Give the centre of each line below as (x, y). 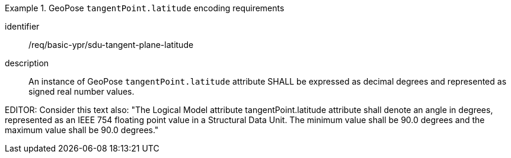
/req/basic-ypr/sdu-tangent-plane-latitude (111, 45)
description (27, 63)
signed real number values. (82, 91)
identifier (22, 26)
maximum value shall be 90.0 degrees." (82, 130)
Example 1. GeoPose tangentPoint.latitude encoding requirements (145, 8)
